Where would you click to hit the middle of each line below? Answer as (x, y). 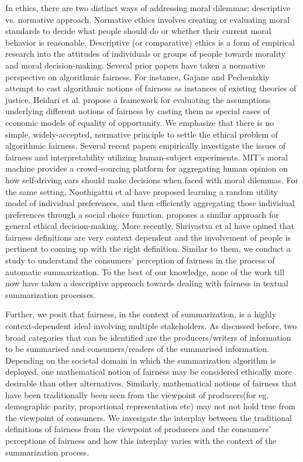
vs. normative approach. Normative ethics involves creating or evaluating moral (148, 19)
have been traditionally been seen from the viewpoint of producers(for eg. (137, 394)
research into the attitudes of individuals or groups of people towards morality (145, 54)
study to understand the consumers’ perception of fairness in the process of (140, 260)
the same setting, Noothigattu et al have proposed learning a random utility (142, 191)
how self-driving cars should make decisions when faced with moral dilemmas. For (152, 179)
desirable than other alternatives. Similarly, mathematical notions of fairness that (151, 383)
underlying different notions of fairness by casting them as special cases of (138, 111)
